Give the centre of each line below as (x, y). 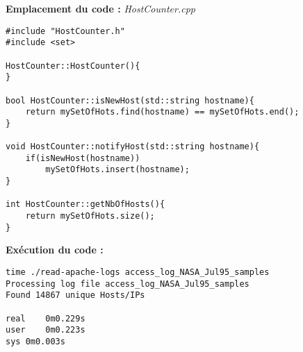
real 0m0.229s (46, 318)
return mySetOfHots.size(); (90, 216)
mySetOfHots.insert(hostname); (117, 170)
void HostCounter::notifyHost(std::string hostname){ (133, 147)
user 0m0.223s (46, 330)
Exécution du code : (55, 250)
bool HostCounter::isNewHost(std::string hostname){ (130, 100)
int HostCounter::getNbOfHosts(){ (85, 204)
